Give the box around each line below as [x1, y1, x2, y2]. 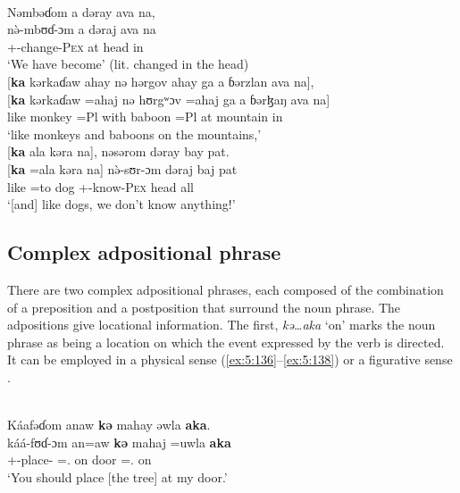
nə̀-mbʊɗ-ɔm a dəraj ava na [7, 20, 156, 38]
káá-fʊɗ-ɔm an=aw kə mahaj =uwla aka [7, 432, 231, 451]
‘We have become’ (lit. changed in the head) [7, 54, 249, 73]
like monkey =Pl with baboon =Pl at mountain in [7, 107, 283, 126]
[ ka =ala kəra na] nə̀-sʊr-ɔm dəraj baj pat [7, 159, 238, 178]
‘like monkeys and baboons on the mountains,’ [7, 124, 262, 143]
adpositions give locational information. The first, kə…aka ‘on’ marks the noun [7, 315, 436, 334]
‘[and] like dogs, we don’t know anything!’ [7, 195, 236, 213]
